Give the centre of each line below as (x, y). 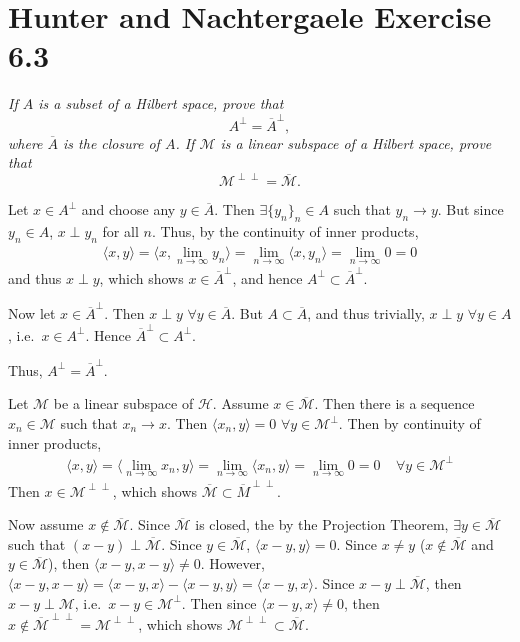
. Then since (219, 602)
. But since (470, 209)
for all (120, 231)
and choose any (128, 209)
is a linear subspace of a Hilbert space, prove (356, 142)
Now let (32, 313)
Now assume (46, 524)
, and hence (267, 277)
